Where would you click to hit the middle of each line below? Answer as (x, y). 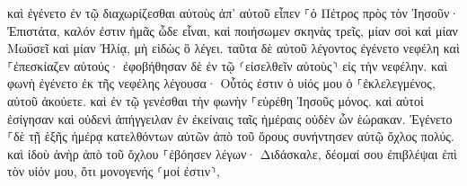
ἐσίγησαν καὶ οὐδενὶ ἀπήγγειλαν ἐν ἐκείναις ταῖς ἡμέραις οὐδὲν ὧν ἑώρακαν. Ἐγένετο (230, 118)
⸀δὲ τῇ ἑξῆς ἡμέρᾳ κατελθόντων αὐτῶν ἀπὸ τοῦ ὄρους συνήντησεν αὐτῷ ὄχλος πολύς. (231, 136)
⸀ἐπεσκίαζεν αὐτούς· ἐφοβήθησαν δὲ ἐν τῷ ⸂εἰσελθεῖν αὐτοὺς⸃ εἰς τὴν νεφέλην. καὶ (228, 65)
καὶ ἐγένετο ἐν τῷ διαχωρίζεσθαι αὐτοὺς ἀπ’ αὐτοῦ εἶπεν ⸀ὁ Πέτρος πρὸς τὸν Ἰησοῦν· (233, 13)
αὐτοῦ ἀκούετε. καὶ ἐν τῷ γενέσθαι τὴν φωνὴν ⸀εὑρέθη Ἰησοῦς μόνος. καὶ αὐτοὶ (216, 100)
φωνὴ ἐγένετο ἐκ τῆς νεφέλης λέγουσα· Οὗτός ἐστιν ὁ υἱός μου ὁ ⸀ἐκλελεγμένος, (221, 83)
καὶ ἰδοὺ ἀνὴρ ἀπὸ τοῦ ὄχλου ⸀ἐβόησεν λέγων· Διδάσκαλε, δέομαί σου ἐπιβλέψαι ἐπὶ (232, 153)
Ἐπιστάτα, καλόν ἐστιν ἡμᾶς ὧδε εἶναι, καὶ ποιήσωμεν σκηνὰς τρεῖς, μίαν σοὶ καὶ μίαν (233, 30)
